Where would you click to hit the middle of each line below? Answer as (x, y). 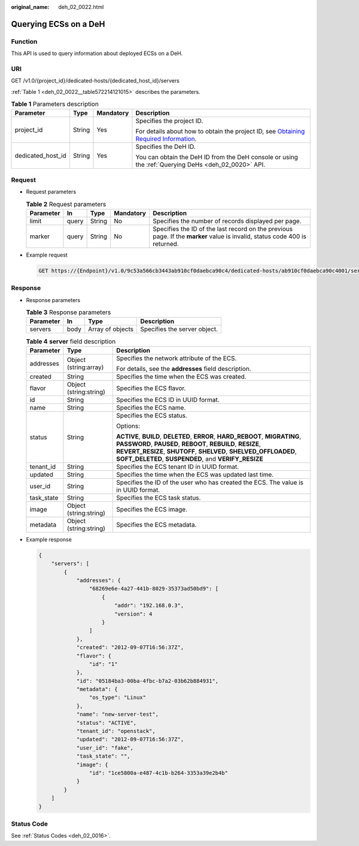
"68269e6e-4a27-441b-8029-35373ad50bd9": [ (154, 589)
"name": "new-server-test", (117, 714)
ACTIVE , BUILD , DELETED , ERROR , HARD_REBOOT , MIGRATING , (209, 436)
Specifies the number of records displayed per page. (227, 221)
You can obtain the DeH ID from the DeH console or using (217, 157)
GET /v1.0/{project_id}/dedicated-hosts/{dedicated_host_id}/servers (95, 81)
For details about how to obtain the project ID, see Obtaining (220, 132)
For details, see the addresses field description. (184, 369)
